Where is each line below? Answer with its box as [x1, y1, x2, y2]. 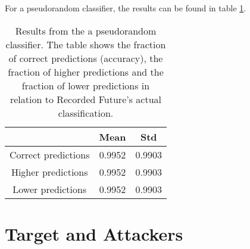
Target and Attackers [5, 221, 183, 245]
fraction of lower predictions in [21, 78, 150, 92]
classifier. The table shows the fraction [5, 37, 166, 51]
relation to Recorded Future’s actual [10, 92, 161, 106]
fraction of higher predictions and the [8, 64, 164, 79]
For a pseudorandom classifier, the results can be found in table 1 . [5, 2, 246, 14]
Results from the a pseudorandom [15, 23, 157, 38]
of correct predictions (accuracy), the [8, 51, 163, 65]
